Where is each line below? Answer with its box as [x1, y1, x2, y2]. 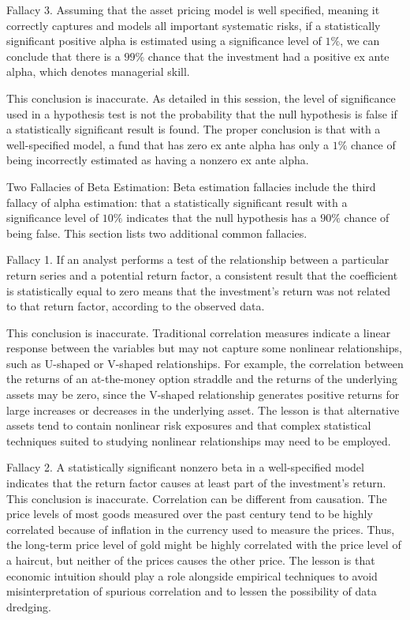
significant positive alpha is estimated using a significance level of [6, 32, 322, 49]
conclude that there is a [6, 47, 121, 64]
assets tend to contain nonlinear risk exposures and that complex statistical [6, 417, 371, 434]
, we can [340, 32, 380, 49]
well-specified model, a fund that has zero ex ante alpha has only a [6, 136, 329, 152]
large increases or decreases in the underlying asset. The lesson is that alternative [6, 401, 400, 418]
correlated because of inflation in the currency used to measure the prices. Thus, [6, 520, 395, 537]
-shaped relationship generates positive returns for [157, 386, 400, 403]
